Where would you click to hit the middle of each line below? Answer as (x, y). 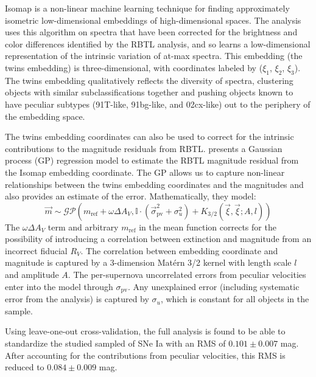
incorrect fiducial (36, 250)
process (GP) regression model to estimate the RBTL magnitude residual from (152, 160)
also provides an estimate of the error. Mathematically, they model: (131, 196)
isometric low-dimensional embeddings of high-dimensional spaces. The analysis (153, 20)
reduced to (25, 367)
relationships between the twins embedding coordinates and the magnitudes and (154, 184)
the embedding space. (45, 116)
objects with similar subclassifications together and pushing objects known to (149, 92)
